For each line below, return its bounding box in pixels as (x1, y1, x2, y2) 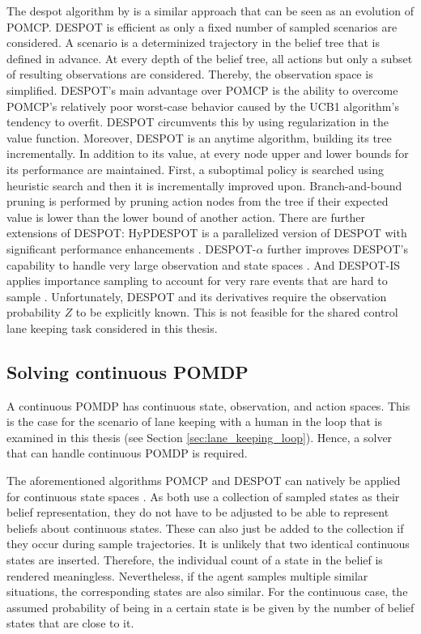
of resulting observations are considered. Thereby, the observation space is (6, 66, 373, 83)
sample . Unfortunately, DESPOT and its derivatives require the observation (6, 287, 387, 304)
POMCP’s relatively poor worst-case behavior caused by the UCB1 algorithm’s (6, 97, 399, 114)
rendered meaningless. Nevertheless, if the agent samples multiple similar (6, 567, 368, 584)
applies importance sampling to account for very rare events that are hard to (6, 272, 388, 289)
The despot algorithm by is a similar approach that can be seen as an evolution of (6, 2, 414, 19)
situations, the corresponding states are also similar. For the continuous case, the (6, 583, 408, 600)
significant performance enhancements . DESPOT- (6, 240, 257, 257)
